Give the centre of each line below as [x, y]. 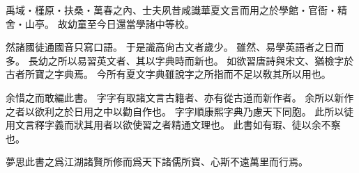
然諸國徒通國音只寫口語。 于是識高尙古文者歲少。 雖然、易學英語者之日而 [175, 47]
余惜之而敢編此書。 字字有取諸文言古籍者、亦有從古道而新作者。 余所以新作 [180, 97]
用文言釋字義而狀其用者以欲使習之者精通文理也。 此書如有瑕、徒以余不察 [173, 125]
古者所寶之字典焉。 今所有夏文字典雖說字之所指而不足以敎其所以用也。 [168, 74]
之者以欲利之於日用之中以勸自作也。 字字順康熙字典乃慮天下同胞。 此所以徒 [180, 111]
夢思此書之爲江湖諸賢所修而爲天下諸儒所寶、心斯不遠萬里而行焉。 [157, 162]
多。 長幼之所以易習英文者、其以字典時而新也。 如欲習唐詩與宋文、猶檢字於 [180, 60]
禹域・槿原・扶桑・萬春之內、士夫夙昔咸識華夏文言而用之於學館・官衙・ [171, 10]
